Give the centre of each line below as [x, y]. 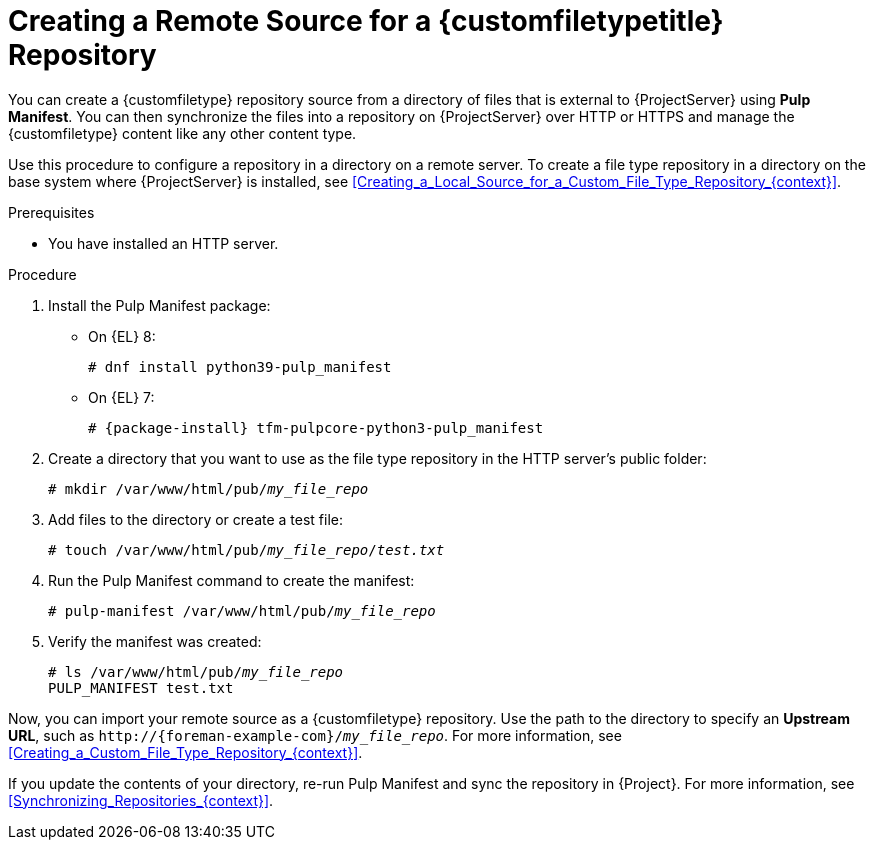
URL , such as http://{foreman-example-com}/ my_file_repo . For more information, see [315, 735]
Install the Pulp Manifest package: [159, 305]
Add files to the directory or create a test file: [196, 519]
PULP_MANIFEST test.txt [141, 687]
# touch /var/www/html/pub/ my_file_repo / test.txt [246, 549]
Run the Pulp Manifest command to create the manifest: [231, 580]
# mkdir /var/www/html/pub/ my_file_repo [208, 488]
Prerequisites [51, 212]
